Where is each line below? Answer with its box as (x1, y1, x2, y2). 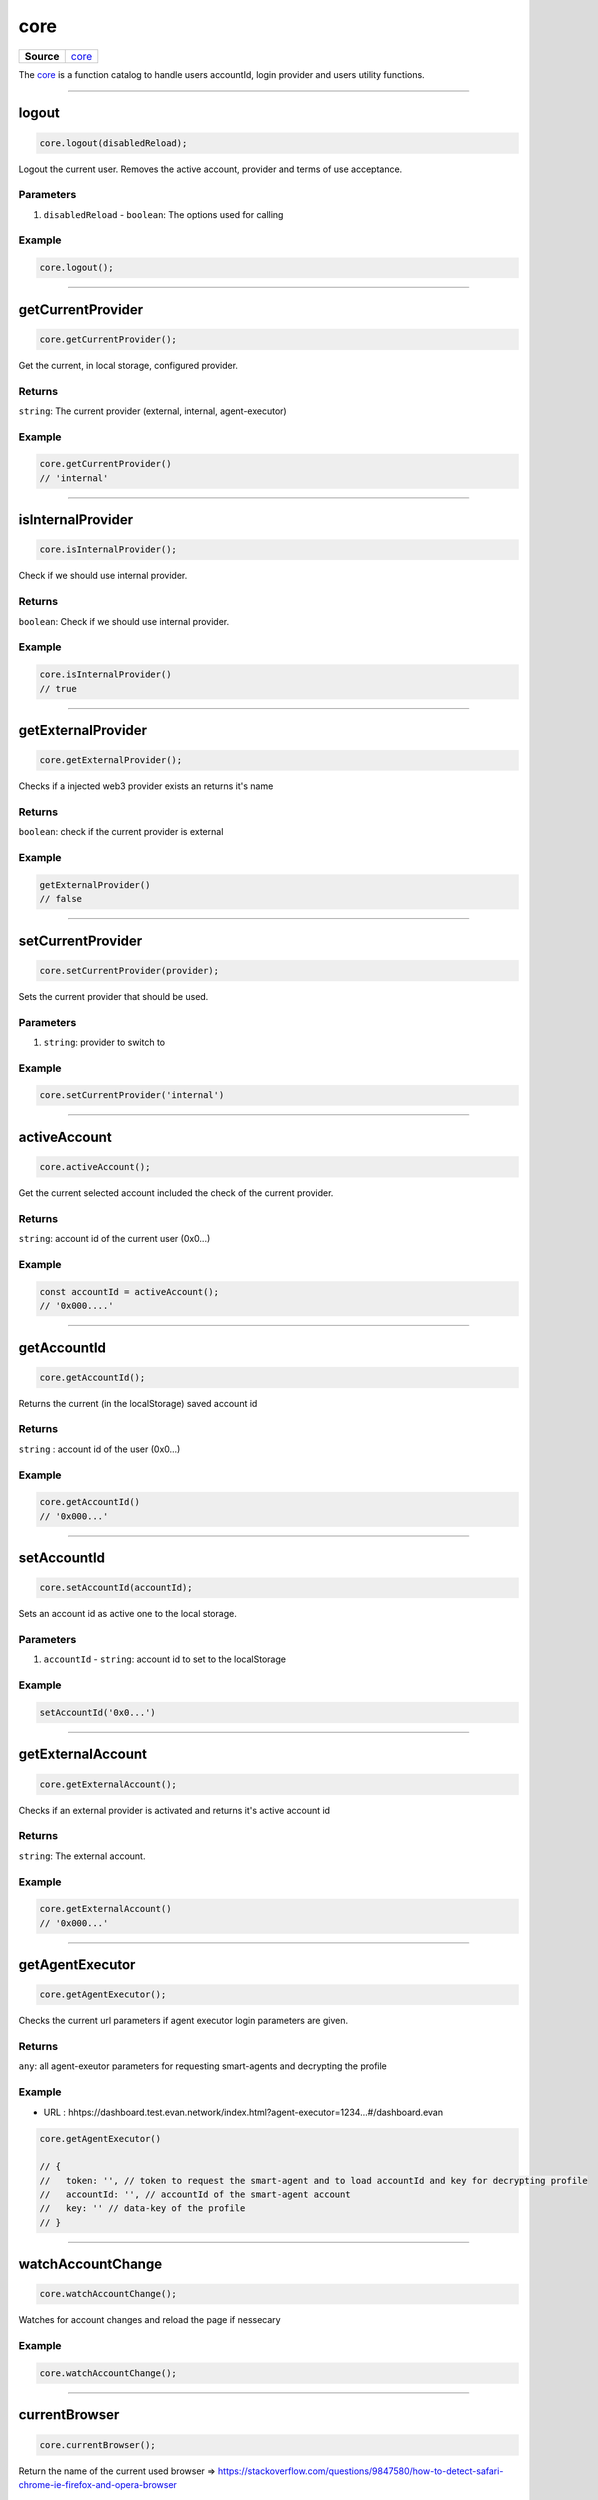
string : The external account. (18, 1850, 146, 1862)
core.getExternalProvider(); (39, 755, 183, 766)
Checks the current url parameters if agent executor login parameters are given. (18, 2015, 349, 2027)
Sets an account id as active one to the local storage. (18, 1608, 237, 1620)
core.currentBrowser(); (39, 2439, 157, 2450)
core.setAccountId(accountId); (39, 1582, 194, 1594)
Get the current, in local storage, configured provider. (18, 359, 239, 371)
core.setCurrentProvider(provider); (39, 965, 220, 976)
